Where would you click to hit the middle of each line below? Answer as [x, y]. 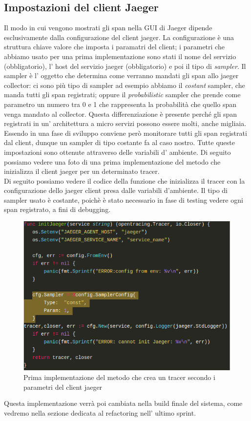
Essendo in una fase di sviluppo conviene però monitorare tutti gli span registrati [125, 133]
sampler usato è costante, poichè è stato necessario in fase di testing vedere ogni [124, 200]
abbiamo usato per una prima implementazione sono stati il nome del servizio [120, 56]
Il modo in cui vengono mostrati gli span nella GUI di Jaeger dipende [108, 28]
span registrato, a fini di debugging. [57, 209]
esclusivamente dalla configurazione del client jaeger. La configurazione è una [119, 37]
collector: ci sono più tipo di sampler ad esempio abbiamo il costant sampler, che [125, 85]
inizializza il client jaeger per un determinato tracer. [82, 171]
